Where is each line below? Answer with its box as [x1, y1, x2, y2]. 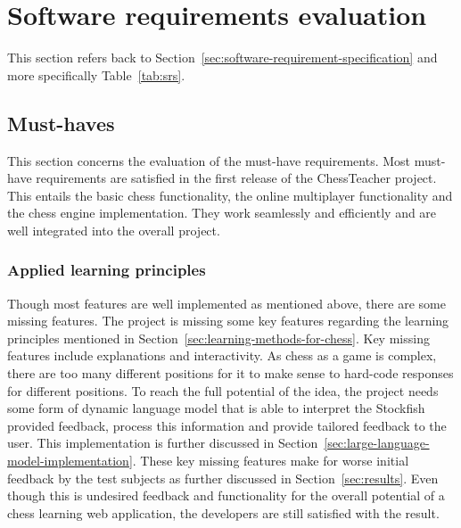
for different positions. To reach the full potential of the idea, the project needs [7, 381, 439, 400]
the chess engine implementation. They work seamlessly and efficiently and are [7, 203, 437, 222]
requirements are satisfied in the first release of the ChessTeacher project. [36, 169, 437, 187]
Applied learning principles [7, 259, 206, 281]
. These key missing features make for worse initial [132, 451, 409, 470]
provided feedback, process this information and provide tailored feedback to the [7, 416, 447, 434]
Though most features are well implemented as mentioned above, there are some [7, 293, 446, 312]
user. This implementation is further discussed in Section [7, 433, 318, 452]
